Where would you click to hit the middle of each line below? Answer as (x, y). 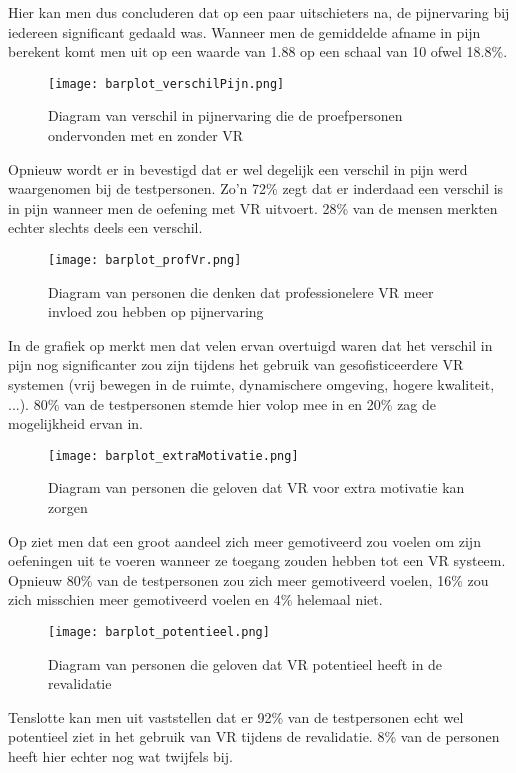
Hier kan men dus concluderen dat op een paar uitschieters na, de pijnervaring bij (259, 12)
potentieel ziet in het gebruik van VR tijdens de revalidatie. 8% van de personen (254, 736)
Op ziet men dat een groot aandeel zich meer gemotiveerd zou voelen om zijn (244, 540)
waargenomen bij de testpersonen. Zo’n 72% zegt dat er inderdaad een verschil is (256, 188)
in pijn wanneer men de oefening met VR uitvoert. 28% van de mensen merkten (253, 207)
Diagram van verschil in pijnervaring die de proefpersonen (225, 115)
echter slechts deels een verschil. (105, 227)
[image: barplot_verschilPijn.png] (166, 83)
